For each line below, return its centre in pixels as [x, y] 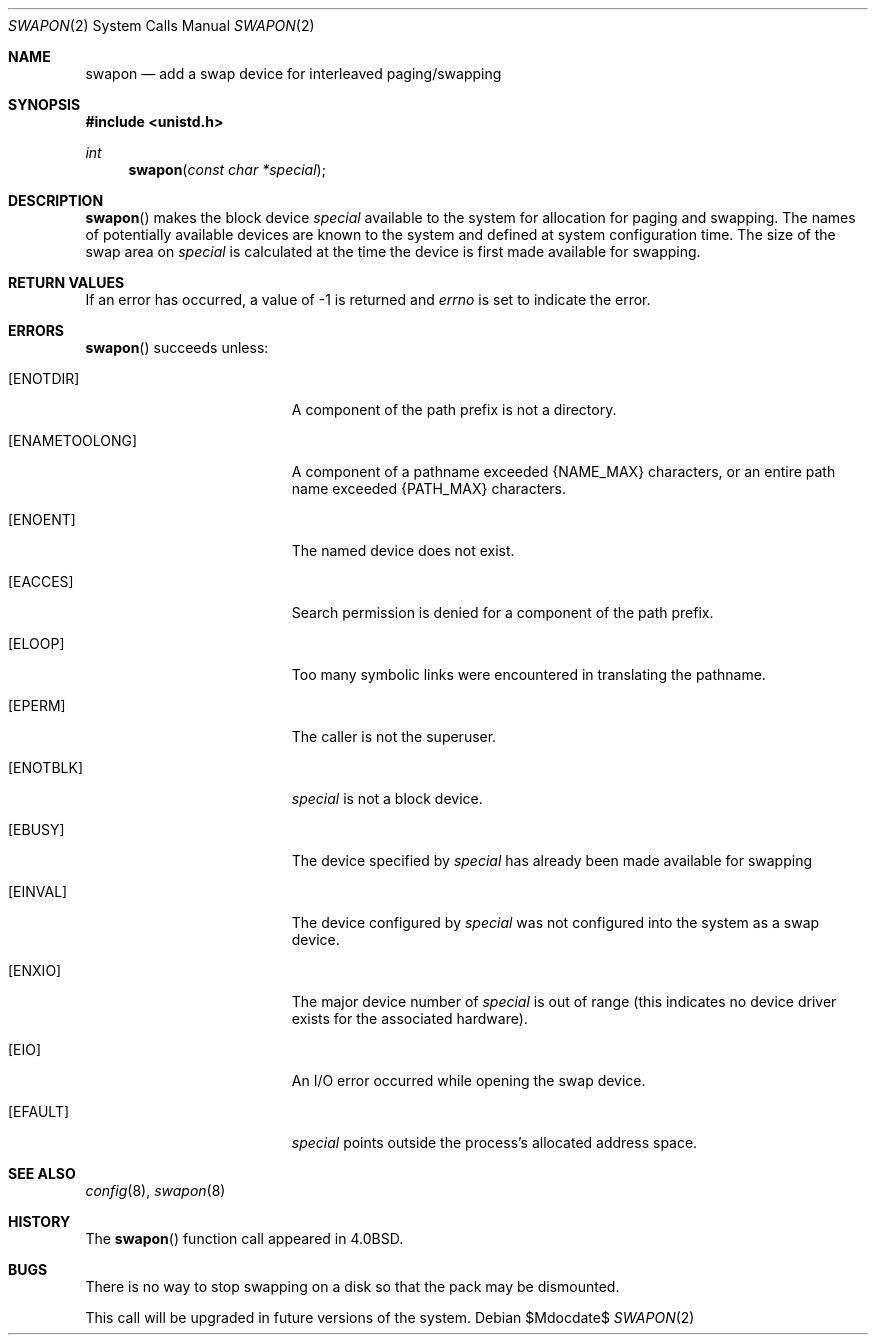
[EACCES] [41, 581]
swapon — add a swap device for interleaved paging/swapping [293, 73]
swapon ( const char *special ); [227, 169]
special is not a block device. [387, 798]
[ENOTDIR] [44, 378]
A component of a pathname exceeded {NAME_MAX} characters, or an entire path [563, 471]
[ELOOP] [36, 643]
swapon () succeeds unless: [177, 347]
